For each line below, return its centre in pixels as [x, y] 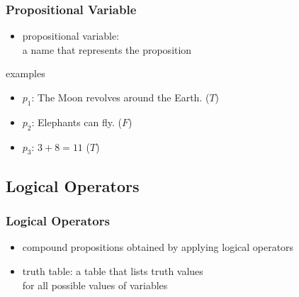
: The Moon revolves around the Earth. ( [120, 97]
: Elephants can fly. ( [77, 122]
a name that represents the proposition [107, 49]
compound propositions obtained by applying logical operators [158, 247]
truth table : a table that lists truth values [113, 270]
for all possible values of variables [95, 285]
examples [26, 73]
